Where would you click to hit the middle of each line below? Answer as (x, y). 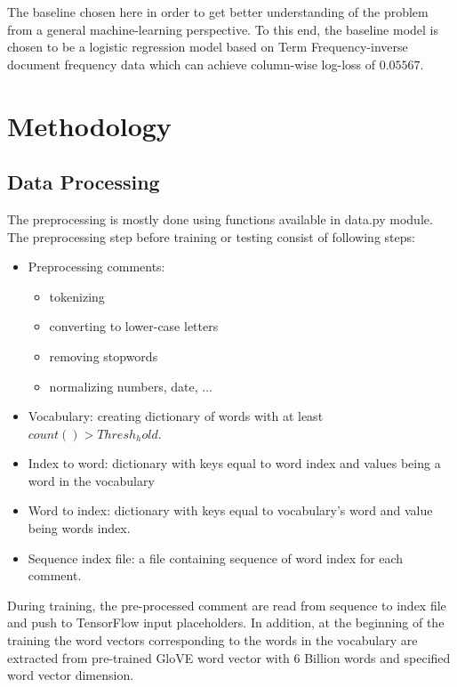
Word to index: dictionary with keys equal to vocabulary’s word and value (230, 510)
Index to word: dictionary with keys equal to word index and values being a (234, 463)
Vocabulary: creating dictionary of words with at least (176, 416)
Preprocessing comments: (96, 267)
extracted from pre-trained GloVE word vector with (148, 657)
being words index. (79, 528)
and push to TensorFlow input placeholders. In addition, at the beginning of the (226, 622)
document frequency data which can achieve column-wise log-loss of (192, 64)
